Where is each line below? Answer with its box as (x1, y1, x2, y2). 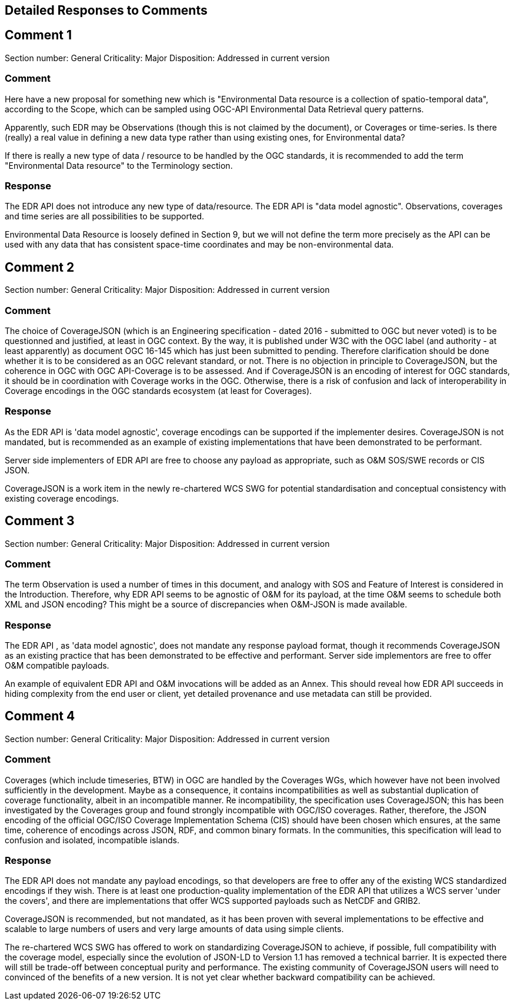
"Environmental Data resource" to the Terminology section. (5, 160, 233, 171)
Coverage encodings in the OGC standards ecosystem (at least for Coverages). (5, 385, 312, 396)
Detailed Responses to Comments (5, 3, 208, 18)
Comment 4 (5, 709, 75, 724)
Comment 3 (5, 513, 75, 529)
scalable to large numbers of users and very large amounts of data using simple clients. (5, 924, 344, 934)
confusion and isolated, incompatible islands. (5, 834, 179, 845)
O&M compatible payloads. (5, 660, 109, 671)
